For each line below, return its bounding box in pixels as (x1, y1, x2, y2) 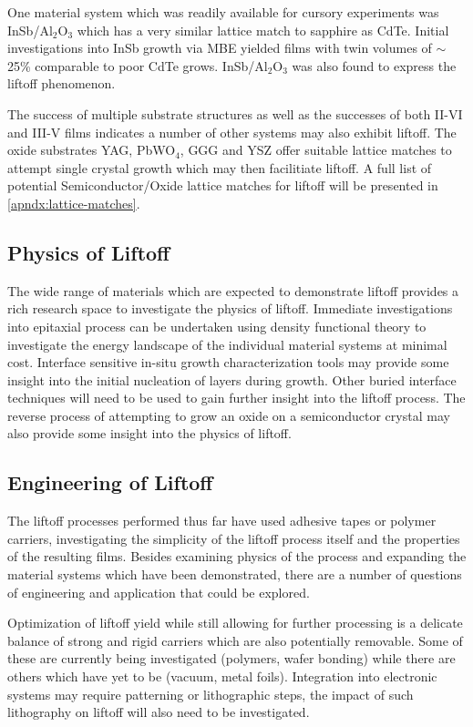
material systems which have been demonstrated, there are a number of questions (7, 565, 462, 584)
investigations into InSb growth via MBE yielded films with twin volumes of (7, 38, 432, 57)
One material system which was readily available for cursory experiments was (7, 3, 439, 21)
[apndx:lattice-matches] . (7, 193, 140, 212)
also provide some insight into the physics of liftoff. (7, 424, 292, 443)
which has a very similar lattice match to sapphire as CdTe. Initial (77, 20, 449, 39)
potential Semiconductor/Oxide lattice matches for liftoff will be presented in (7, 176, 438, 195)
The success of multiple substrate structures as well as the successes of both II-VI (7, 104, 463, 123)
